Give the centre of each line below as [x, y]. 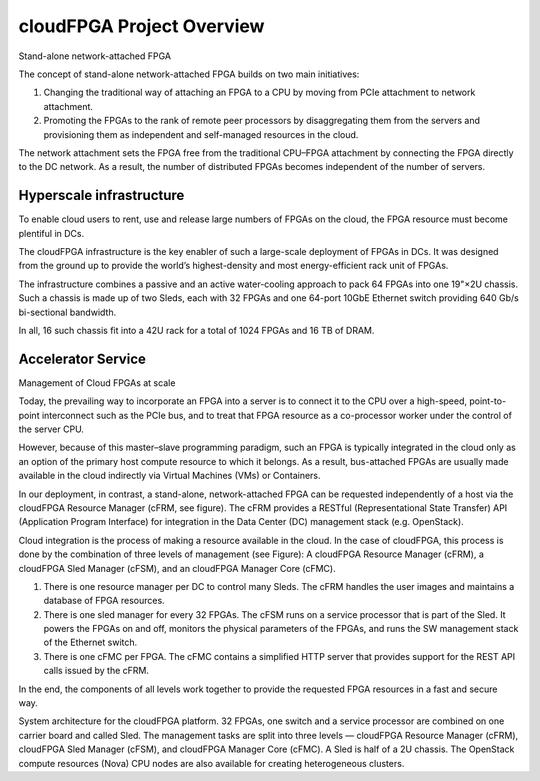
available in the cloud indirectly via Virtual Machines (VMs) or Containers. [169, 476]
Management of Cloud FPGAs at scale [97, 382]
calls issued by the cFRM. [96, 671]
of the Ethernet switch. [90, 642]
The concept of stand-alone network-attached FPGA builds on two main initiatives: [189, 74]
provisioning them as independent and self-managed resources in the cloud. [201, 134]
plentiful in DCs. [51, 233]
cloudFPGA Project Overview [141, 26]
